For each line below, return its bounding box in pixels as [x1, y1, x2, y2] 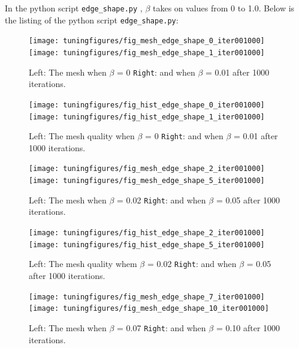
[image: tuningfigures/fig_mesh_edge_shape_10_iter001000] [29, 304, 269, 313]
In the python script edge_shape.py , [5, 2, 143, 14]
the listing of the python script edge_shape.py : [5, 13, 179, 26]
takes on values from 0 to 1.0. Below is [152, 2, 295, 14]
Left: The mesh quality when [29, 130, 135, 142]
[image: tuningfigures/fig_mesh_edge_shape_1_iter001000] [29, 48, 265, 57]
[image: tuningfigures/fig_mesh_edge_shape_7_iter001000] [29, 292, 265, 301]
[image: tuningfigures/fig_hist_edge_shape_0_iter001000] [29, 100, 265, 109]
